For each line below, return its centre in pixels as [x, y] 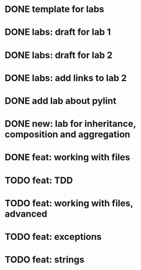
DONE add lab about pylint [60, 101]
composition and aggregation [67, 134]
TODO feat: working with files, [69, 203]
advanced [26, 214]
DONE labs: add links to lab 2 [66, 78]
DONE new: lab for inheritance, [70, 124]
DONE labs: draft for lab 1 [58, 32]
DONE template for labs [54, 9]
